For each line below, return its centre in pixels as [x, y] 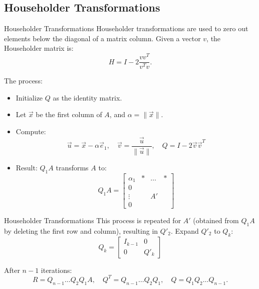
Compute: [31, 131]
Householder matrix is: [39, 48]
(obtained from [216, 220]
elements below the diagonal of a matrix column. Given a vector [102, 38]
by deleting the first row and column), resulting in [81, 231]
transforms [72, 167]
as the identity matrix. [87, 97]
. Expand [185, 231]
